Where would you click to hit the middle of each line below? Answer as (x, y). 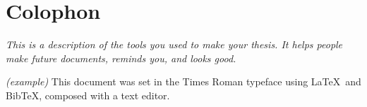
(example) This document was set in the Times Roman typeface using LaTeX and (183, 81)
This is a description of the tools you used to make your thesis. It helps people (174, 44)
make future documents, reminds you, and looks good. (121, 58)
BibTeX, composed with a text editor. (88, 95)
